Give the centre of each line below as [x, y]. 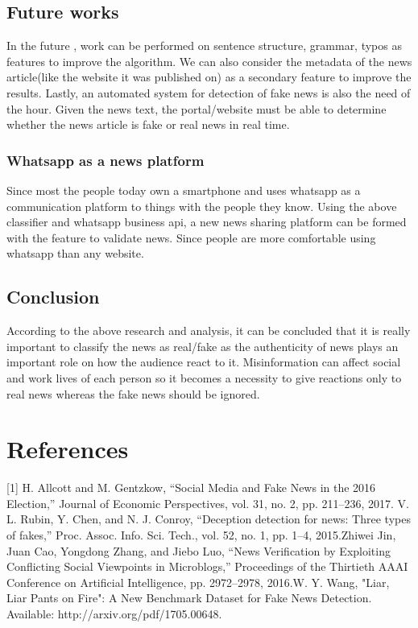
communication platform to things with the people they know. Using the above [202, 206]
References [68, 449]
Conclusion [53, 297]
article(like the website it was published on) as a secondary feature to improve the [209, 77]
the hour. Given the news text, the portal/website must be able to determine [197, 108]
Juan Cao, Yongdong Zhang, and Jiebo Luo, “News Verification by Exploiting [199, 550]
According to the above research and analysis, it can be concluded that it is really [209, 331]
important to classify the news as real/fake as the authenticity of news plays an [203, 346]
